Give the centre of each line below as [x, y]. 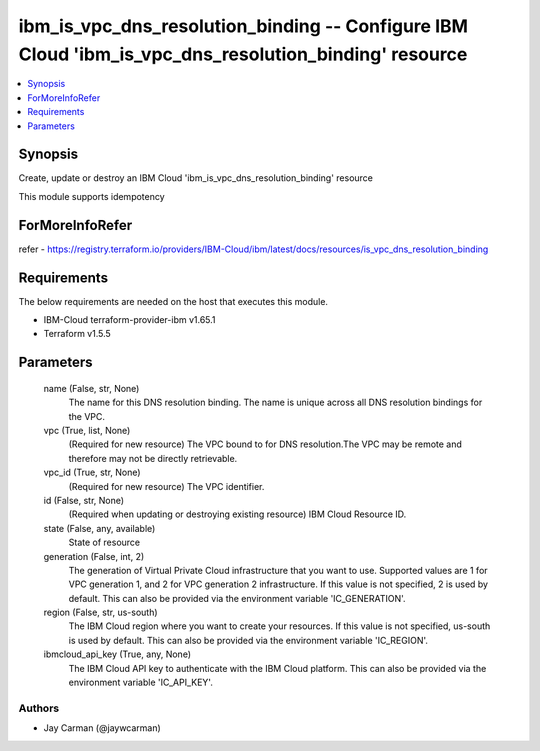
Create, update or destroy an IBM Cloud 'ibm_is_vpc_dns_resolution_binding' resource [196, 178]
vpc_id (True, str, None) [92, 472]
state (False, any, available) [99, 528]
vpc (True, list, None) [87, 430]
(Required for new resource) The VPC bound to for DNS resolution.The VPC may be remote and [265, 444]
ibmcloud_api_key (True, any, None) [117, 654]
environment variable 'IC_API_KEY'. [141, 682]
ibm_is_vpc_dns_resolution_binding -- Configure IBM [243, 26]
